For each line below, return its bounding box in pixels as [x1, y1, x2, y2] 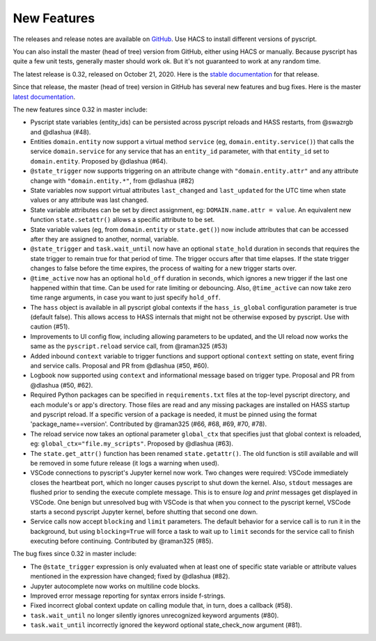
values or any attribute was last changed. [30, 196, 149, 205]
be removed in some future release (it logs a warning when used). [30, 459, 219, 467]
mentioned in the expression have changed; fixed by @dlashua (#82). [30, 572, 230, 580]
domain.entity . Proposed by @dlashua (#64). [30, 157, 168, 165]
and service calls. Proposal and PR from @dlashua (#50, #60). [30, 362, 209, 370]
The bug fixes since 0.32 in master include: [13, 550, 137, 558]
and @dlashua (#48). [30, 127, 91, 136]
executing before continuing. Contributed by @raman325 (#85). [30, 537, 214, 546]
